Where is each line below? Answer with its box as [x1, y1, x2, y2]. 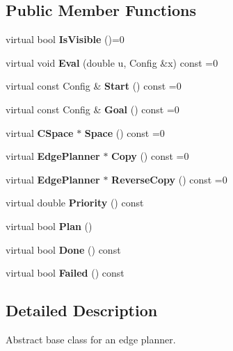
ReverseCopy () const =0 [111, 172, 227, 186]
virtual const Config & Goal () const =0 [6, 101, 179, 116]
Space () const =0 [84, 125, 165, 140]
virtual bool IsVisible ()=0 [6, 32, 124, 47]
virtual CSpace [6, 125, 74, 140]
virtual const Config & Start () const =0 [6, 79, 182, 93]
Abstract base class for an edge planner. [6, 332, 176, 346]
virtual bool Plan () [6, 218, 93, 233]
